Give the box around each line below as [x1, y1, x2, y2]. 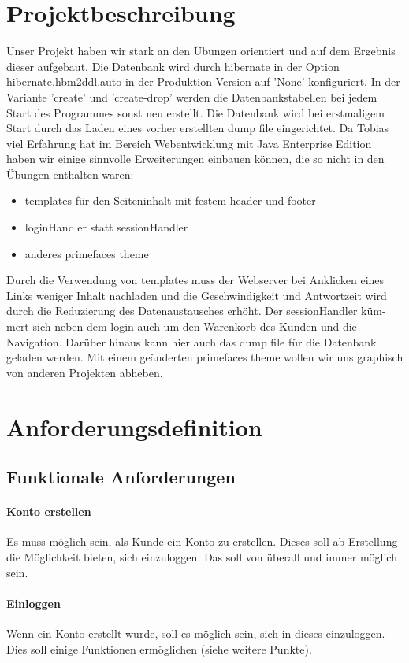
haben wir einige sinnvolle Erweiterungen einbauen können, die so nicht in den [6, 150, 385, 167]
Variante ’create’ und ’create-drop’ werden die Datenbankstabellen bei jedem [6, 88, 377, 105]
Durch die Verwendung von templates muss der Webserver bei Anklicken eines [6, 272, 385, 288]
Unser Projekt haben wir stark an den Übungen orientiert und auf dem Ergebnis [6, 43, 396, 59]
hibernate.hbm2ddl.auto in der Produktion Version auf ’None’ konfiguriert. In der [6, 73, 400, 90]
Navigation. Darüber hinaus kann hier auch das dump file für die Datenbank [6, 333, 377, 350]
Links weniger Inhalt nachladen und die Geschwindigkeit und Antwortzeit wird [6, 287, 387, 303]
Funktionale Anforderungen [6, 465, 236, 489]
